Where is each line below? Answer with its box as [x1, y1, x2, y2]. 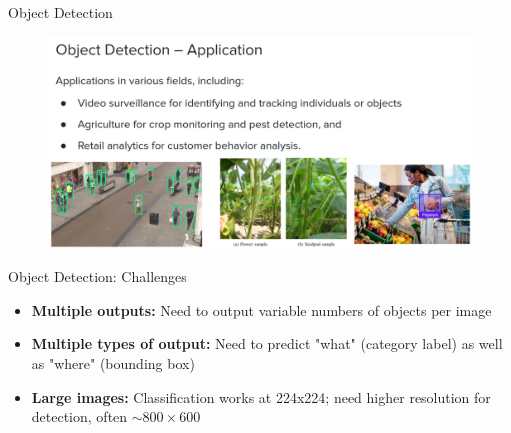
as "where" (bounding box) [31, 352, 195, 373]
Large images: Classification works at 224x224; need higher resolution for [31, 386, 491, 407]
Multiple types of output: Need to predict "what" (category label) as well [31, 333, 503, 354]
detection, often [31, 406, 128, 427]
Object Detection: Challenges [8, 266, 187, 287]
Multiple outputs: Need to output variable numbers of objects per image [31, 299, 492, 320]
